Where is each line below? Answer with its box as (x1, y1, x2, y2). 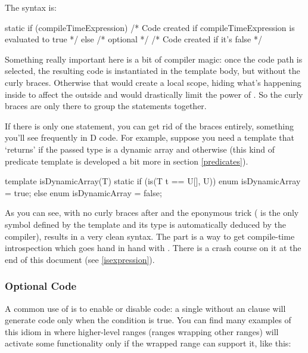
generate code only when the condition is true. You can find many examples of (5, 314, 291, 326)
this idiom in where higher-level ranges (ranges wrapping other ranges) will (5, 325, 279, 337)
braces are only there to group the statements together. (5, 100, 207, 112)
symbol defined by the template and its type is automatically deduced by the (5, 218, 286, 230)
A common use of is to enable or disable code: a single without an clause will (5, 302, 286, 314)
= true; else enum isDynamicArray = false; (5, 186, 162, 199)
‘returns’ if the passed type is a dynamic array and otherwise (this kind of (5, 143, 275, 155)
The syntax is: (5, 1, 57, 13)
